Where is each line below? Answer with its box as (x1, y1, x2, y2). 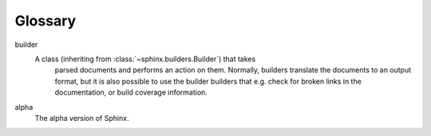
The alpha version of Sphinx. (34, 113, 129, 122)
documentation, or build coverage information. (54, 87, 208, 97)
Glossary (14, 12, 77, 29)
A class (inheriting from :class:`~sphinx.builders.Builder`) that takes (34, 54, 256, 64)
